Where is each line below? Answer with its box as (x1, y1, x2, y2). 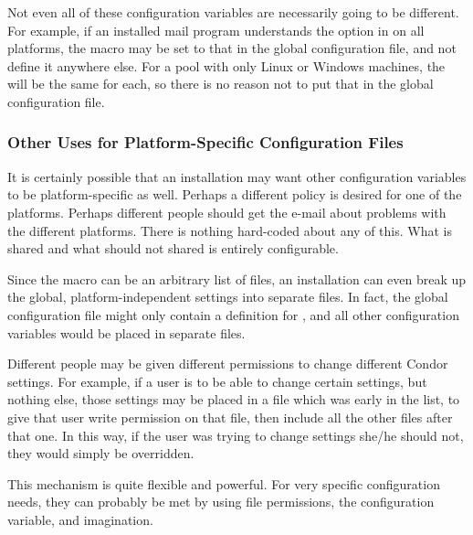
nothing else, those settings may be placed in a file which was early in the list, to (7, 390, 460, 409)
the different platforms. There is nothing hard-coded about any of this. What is (7, 220, 453, 240)
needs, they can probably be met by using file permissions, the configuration (7, 492, 435, 511)
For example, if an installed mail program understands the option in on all (7, 20, 425, 39)
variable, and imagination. (7, 509, 153, 529)
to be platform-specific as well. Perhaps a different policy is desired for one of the (7, 185, 462, 204)
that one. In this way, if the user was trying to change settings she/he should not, (7, 425, 464, 444)
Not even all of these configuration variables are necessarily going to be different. (7, 3, 459, 21)
